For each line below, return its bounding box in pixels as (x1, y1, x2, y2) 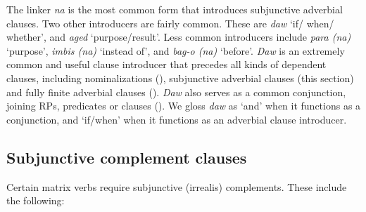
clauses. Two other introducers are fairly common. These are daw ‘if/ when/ (6, 15, 334, 30)
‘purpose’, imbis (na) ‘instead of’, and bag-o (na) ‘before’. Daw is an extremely (6, 43, 345, 58)
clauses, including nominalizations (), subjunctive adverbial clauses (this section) (6, 70, 354, 85)
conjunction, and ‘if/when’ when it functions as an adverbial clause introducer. (6, 112, 347, 126)
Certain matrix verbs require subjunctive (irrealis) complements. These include (6, 179, 347, 194)
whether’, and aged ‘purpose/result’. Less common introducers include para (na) (6, 29, 351, 44)
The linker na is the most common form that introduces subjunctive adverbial (6, 2, 343, 16)
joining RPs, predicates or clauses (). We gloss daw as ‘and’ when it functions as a (6, 98, 361, 113)
